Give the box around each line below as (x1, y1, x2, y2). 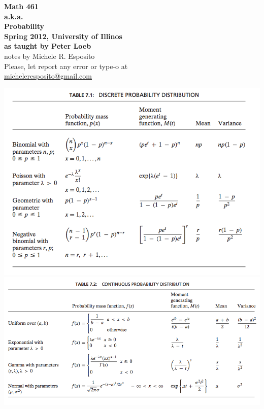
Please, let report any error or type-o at (4, 60, 128, 71)
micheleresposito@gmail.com (4, 71, 92, 81)
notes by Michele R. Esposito (4, 50, 95, 61)
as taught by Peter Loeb (4, 41, 91, 51)
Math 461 (4, 1, 39, 11)
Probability (4, 21, 45, 31)
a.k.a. (4, 11, 23, 21)
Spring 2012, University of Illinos (4, 30, 122, 41)
